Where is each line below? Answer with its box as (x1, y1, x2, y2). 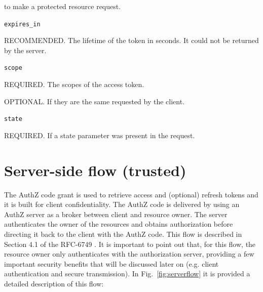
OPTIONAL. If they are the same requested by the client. (4, 96, 185, 106)
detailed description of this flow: (4, 278, 104, 288)
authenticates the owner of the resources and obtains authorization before (4, 219, 233, 229)
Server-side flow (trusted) (4, 159, 186, 180)
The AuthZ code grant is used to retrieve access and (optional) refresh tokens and (4, 189, 258, 199)
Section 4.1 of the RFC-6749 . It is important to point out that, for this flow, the (4, 238, 256, 249)
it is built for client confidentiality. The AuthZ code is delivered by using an (4, 199, 240, 210)
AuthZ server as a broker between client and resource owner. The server (4, 208, 228, 219)
